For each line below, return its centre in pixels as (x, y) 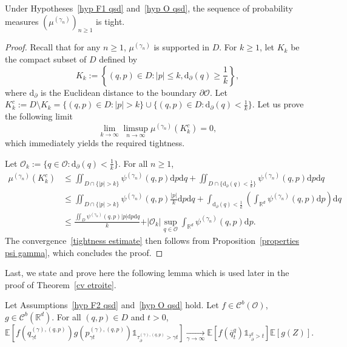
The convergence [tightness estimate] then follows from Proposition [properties (152, 240)
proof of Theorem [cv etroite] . (61, 284)
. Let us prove (278, 104)
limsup (136, 129)
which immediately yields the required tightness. (95, 143)
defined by (118, 59)
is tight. (110, 21)
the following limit (39, 116)
